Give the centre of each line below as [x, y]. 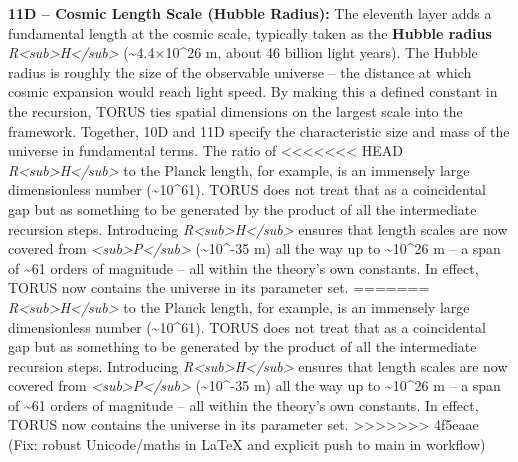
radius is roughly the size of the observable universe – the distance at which [240, 71]
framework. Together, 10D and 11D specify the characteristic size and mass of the [259, 130]
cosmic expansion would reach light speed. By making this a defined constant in [253, 91]
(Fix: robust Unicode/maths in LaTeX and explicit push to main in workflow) [247, 444]
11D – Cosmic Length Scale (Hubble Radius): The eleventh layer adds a [250, 13]
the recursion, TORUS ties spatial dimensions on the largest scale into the [235, 110]
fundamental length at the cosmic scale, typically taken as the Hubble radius [250, 32]
